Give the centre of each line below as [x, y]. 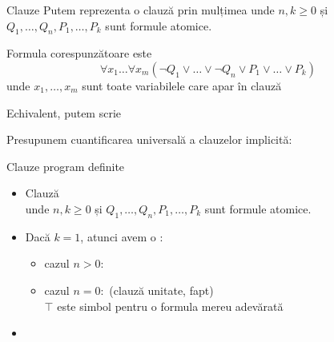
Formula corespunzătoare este [79, 53]
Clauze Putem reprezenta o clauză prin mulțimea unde [141, 10]
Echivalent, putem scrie [64, 112]
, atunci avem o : [122, 236]
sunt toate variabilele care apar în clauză [182, 85]
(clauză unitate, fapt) [161, 290]
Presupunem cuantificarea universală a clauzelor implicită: [149, 139]
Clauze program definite [66, 166]
